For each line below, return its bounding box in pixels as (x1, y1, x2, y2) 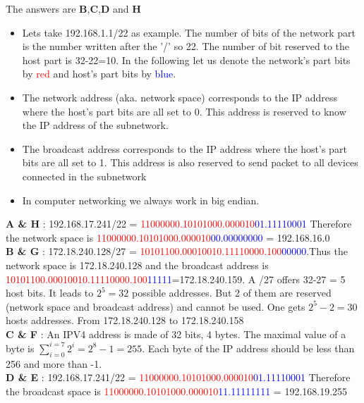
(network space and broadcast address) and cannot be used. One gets (6, 299, 305, 314)
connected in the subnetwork (22, 168, 147, 183)
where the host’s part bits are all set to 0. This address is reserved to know (22, 104, 346, 118)
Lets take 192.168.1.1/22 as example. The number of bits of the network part (22, 25, 356, 39)
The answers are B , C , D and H (6, 1, 141, 15)
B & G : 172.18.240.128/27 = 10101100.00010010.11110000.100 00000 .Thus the (6, 244, 348, 259)
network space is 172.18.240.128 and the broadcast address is (6, 257, 269, 272)
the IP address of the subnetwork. (22, 118, 169, 132)
